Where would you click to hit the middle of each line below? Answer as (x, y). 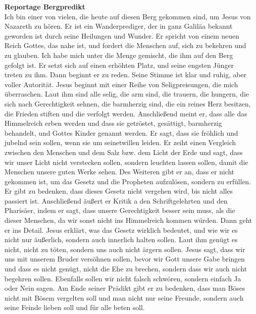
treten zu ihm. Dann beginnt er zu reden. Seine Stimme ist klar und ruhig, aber (126, 75)
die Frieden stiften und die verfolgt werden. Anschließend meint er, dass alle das (126, 113)
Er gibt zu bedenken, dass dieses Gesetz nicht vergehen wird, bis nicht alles (119, 191)
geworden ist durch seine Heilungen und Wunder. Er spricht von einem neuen (122, 35)
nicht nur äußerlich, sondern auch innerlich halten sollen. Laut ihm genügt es (121, 239)
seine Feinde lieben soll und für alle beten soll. (75, 307)
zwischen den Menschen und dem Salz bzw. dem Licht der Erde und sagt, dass (124, 152)
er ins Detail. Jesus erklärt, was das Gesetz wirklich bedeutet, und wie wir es (121, 230)
